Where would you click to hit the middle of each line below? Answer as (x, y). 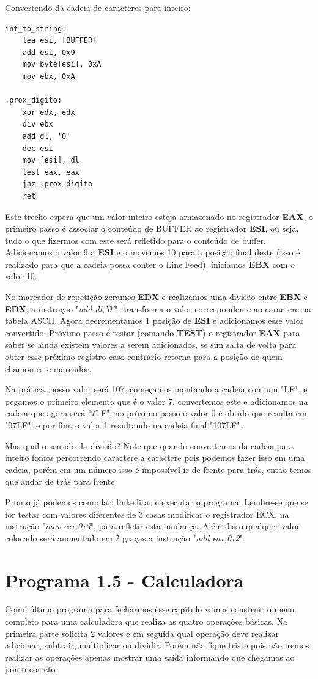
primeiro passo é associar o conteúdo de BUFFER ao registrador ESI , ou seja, (152, 228)
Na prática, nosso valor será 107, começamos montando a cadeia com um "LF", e (156, 389)
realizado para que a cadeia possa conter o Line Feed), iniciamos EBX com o (150, 264)
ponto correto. (31, 669)
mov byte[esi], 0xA (62, 64)
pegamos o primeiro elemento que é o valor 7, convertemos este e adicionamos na (157, 401)
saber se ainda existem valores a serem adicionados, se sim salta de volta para (151, 344)
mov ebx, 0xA (49, 76)
